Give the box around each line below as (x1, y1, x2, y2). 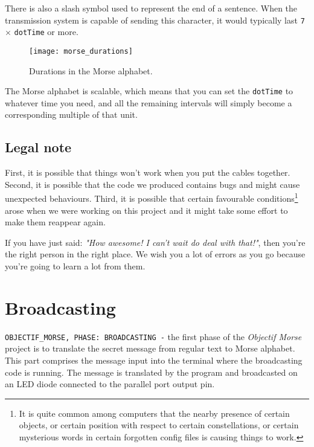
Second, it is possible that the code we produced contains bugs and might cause (5, 178, 300, 190)
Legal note (5, 138, 72, 156)
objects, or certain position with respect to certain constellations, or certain (19, 419, 299, 431)
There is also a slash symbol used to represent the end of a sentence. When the (5, 2, 298, 14)
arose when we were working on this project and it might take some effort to (5, 204, 288, 216)
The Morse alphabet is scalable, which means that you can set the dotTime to (5, 85, 293, 97)
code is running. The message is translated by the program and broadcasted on (5, 365, 298, 378)
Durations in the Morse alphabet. (29, 64, 153, 77)
